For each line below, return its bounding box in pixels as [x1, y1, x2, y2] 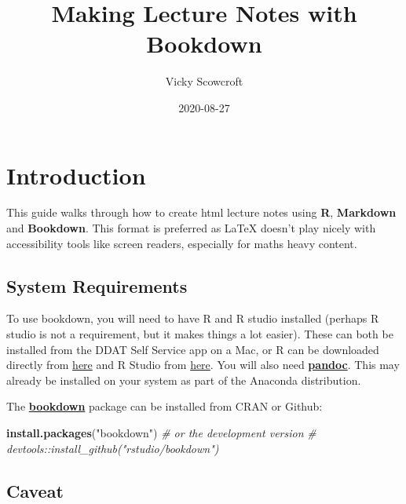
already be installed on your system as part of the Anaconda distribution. [6, 371, 361, 388]
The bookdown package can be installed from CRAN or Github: [6, 398, 323, 415]
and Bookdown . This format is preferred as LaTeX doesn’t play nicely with [6, 220, 376, 236]
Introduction [6, 159, 146, 191]
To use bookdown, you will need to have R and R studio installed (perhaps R [6, 310, 379, 327]
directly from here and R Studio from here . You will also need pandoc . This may [6, 356, 400, 373]
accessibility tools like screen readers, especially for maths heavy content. [6, 235, 357, 251]
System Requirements [6, 273, 188, 298]
